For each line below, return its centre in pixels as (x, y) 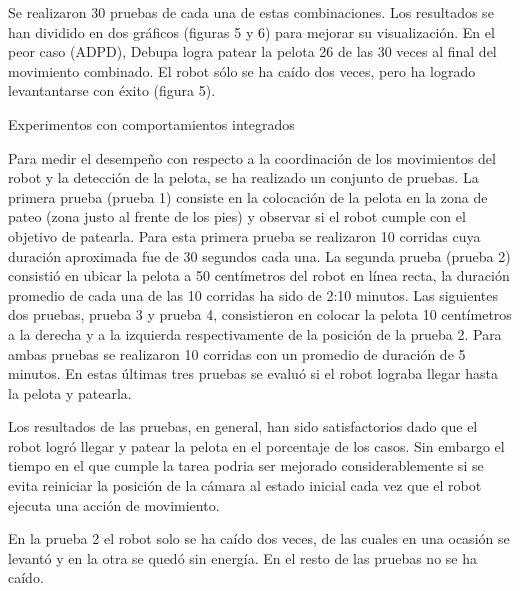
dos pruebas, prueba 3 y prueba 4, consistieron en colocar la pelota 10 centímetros (260, 314)
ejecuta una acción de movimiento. (114, 504)
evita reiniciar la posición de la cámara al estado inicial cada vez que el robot (245, 485)
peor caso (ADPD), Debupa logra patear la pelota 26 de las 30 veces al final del (252, 51)
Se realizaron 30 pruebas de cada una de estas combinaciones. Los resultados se (251, 12)
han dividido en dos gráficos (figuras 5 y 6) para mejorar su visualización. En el (251, 31)
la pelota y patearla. (70, 392)
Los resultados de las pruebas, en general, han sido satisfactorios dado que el (243, 426)
